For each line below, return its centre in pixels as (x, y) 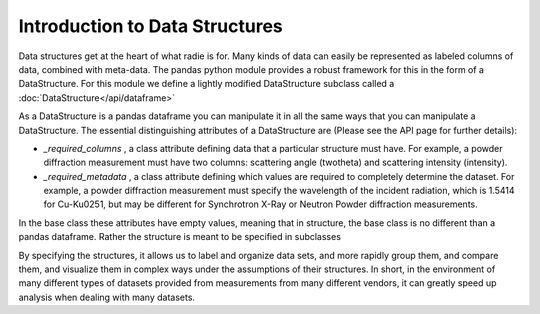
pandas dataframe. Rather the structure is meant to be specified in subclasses (180, 237)
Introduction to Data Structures (151, 26)
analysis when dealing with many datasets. (106, 297)
